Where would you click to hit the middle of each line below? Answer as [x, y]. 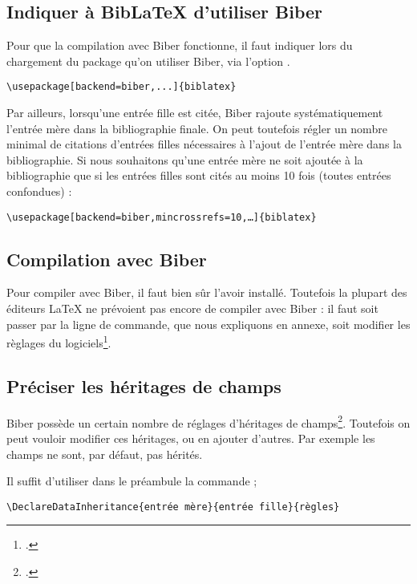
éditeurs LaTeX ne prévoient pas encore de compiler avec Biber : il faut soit [192, 308]
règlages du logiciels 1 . [59, 341]
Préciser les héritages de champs [144, 385]
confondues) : [39, 191]
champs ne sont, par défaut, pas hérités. [105, 454]
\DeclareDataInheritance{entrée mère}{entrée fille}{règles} [173, 507]
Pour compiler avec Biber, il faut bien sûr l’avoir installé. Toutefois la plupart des [207, 292]
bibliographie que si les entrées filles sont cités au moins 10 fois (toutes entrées [199, 175]
